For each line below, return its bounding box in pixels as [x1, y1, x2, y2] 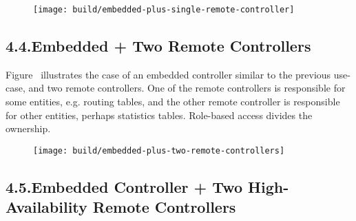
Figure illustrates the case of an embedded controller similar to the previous [6, 67, 331, 81]
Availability [6, 196, 87, 218]
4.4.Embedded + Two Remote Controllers [6, 35, 311, 56]
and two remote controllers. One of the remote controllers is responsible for [28, 81, 346, 95]
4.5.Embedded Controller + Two [6, 176, 242, 197]
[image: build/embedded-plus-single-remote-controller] [33, 5, 295, 14]
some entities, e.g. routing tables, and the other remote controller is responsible [6, 94, 340, 109]
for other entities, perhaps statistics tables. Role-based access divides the [6, 107, 313, 122]
